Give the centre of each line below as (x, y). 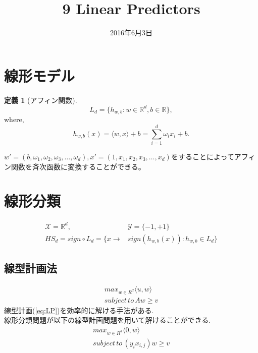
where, (14, 119)
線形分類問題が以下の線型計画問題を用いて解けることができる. (108, 320)
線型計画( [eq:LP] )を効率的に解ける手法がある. (79, 310)
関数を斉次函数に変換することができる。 (78, 166)
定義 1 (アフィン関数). (41, 100)
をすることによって (202, 156)
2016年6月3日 (131, 33)
